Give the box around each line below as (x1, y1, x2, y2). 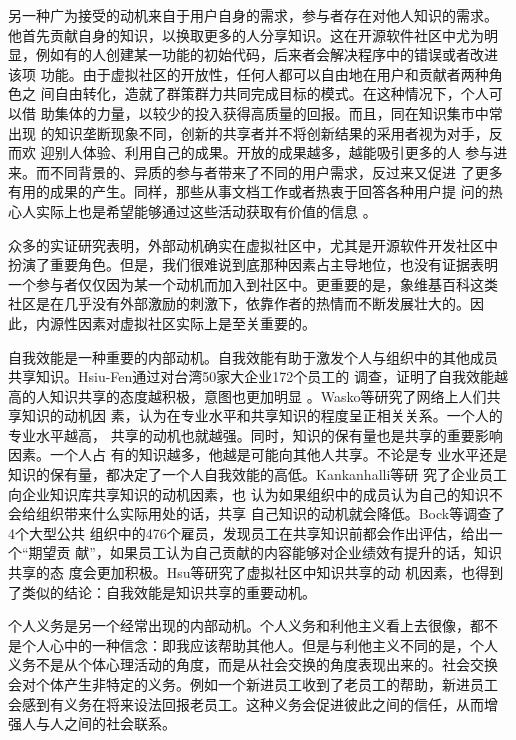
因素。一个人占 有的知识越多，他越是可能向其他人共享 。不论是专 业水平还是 (8, 444, 508, 465)
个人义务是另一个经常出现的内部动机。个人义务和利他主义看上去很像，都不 (8, 615, 498, 636)
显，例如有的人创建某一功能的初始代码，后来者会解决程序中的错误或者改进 (8, 44, 498, 65)
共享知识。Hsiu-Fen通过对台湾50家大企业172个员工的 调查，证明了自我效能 (8, 366, 494, 387)
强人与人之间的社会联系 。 (8, 713, 176, 734)
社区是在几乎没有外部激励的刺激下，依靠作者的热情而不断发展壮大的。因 (8, 293, 484, 314)
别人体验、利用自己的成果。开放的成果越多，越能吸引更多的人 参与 (54, 142, 494, 163)
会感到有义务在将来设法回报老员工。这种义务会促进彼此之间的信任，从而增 (8, 693, 498, 714)
